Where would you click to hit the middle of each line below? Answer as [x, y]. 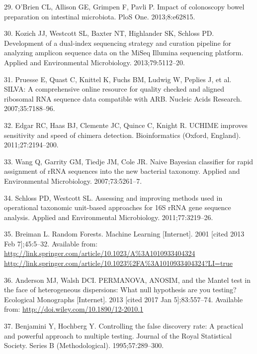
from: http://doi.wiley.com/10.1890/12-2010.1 [74, 309]
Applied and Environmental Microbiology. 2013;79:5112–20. [94, 62]
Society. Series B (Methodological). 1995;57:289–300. [84, 345]
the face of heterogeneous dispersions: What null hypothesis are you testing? [120, 290]
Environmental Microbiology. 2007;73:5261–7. [73, 180]
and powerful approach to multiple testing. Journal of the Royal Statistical [118, 335]
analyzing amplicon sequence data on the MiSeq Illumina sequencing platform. [124, 53]
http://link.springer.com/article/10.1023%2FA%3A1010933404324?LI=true [118, 263]
